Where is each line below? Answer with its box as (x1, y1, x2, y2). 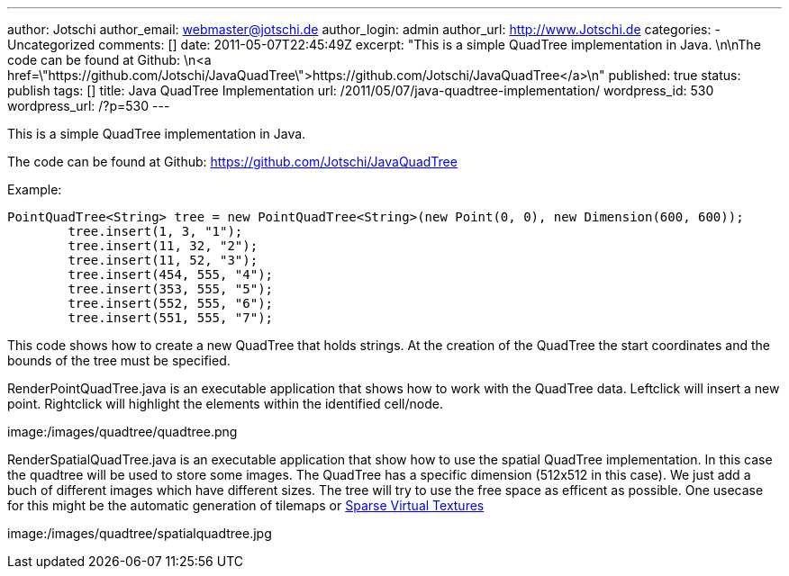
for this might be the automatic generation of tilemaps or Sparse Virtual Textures (7, 498, 485, 513)
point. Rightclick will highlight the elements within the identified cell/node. (7, 396, 443, 411)
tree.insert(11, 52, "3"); (68, 253, 258, 267)
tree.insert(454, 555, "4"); (68, 267, 274, 282)
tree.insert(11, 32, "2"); (68, 238, 258, 253)
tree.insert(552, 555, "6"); (68, 296, 274, 310)
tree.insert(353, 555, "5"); (68, 282, 274, 296)
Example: (7, 182, 62, 197)
